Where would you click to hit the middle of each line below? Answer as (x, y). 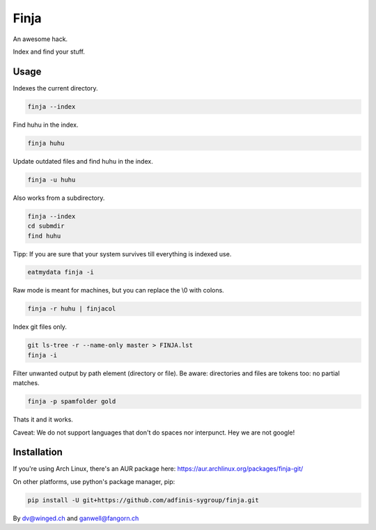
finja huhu (46, 143)
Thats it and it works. (43, 420)
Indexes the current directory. (55, 88)
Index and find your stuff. (49, 52)
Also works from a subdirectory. (59, 198)
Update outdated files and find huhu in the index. (83, 161)
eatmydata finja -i (61, 272)
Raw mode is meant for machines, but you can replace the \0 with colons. (118, 290)
